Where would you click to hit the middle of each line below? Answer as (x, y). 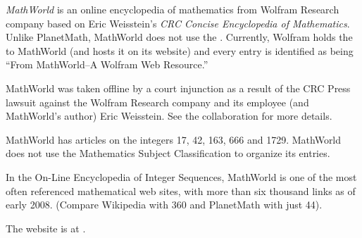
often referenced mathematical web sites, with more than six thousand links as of (181, 190)
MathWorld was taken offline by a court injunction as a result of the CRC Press (178, 88)
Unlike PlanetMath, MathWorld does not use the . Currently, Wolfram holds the (179, 37)
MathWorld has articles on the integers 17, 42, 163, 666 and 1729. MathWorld (174, 139)
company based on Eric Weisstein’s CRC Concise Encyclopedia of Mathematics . (178, 23)
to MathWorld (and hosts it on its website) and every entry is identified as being (180, 50)
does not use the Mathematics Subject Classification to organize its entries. (168, 153)
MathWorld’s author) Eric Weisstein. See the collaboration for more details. (169, 116)
